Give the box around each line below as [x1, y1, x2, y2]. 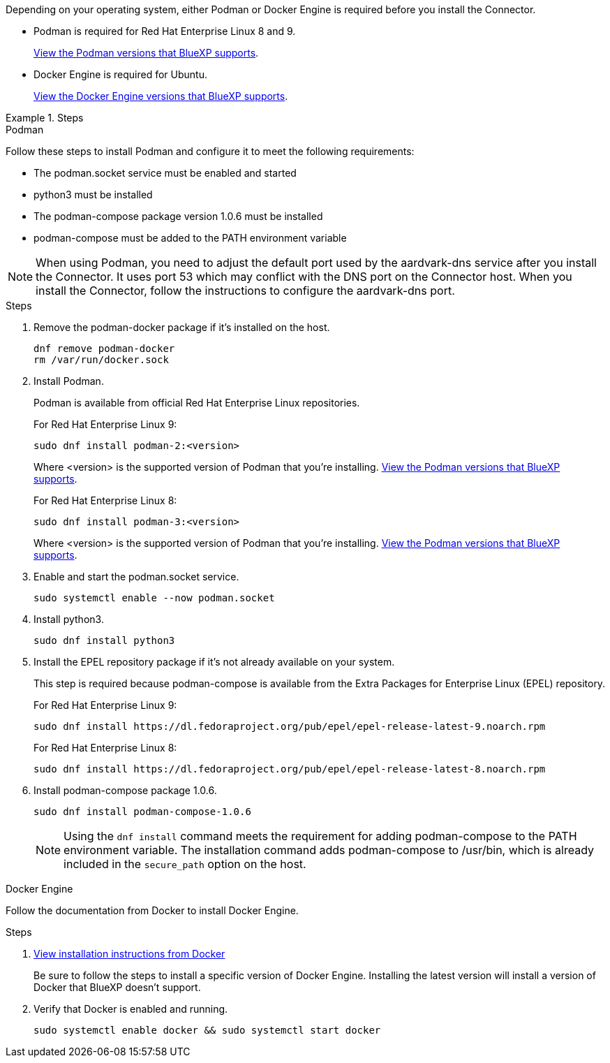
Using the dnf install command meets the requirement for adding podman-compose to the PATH [64, 829, 577, 843]
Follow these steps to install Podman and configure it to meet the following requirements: [6, 145, 415, 157]
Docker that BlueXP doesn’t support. [34, 981, 201, 993]
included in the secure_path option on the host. [64, 857, 306, 871]
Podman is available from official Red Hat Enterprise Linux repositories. [34, 397, 360, 409]
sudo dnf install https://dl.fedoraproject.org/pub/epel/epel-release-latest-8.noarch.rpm [34, 763, 546, 775]
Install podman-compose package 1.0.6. [34, 784, 217, 796]
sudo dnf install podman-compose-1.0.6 [34, 806, 251, 817]
